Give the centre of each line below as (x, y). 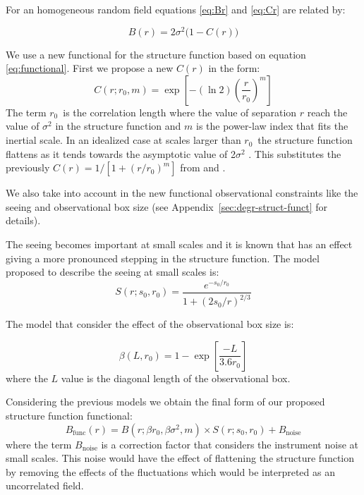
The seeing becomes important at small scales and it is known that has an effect (179, 244)
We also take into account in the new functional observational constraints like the (182, 193)
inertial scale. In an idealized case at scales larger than (123, 140)
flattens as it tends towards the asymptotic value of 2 (121, 153)
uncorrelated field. (45, 485)
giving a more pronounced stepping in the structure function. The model (163, 258)
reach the (327, 112)
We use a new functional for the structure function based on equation (156, 54)
